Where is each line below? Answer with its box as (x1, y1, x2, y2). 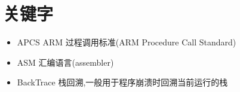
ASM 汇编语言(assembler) (17, 56, 114, 68)
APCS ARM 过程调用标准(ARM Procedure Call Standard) (17, 36, 236, 48)
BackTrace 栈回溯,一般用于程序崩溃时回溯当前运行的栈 (17, 76, 228, 88)
